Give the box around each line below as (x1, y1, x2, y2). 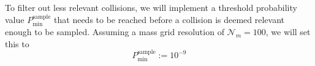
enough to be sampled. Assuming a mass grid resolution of (5, 25, 224, 38)
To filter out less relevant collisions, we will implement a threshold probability (5, 1, 297, 13)
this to (5, 37, 29, 50)
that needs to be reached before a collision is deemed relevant (54, 13, 285, 25)
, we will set (265, 25, 311, 38)
